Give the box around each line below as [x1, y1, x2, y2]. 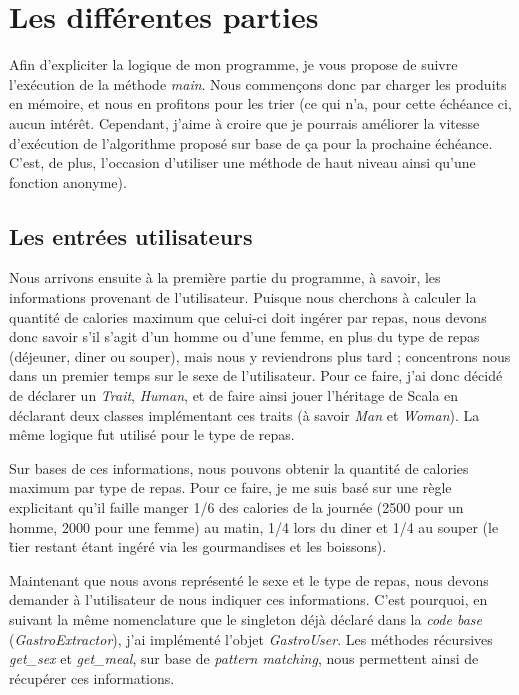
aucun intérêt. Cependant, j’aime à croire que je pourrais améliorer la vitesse [9, 112, 480, 133]
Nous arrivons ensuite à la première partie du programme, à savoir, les [9, 267, 441, 288]
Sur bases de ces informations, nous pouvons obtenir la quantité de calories [9, 457, 469, 478]
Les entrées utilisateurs [9, 220, 253, 251]
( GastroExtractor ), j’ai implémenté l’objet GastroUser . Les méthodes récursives [9, 628, 493, 649]
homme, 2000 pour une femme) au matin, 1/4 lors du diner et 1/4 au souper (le [9, 516, 499, 537]
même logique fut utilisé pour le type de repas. [9, 424, 295, 445]
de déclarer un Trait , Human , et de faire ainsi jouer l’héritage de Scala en [9, 385, 459, 406]
